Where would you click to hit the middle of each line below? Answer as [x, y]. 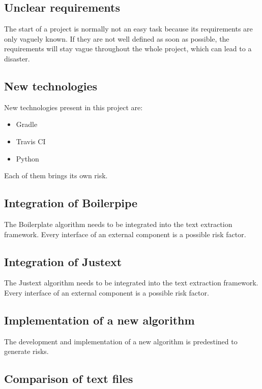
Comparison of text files [69, 379]
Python [27, 158]
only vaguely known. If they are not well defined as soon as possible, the [117, 38]
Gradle [27, 124]
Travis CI [31, 141]
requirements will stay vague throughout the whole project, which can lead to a [128, 48]
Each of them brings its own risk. [56, 175]
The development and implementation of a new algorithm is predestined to [121, 341]
